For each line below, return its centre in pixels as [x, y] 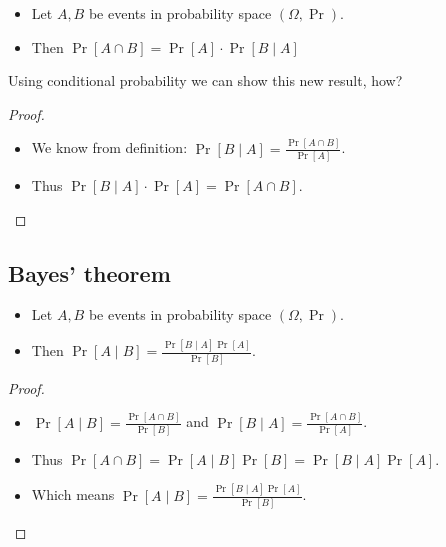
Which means [73, 494]
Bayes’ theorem [89, 272]
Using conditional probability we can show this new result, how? [205, 80]
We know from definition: [109, 147]
